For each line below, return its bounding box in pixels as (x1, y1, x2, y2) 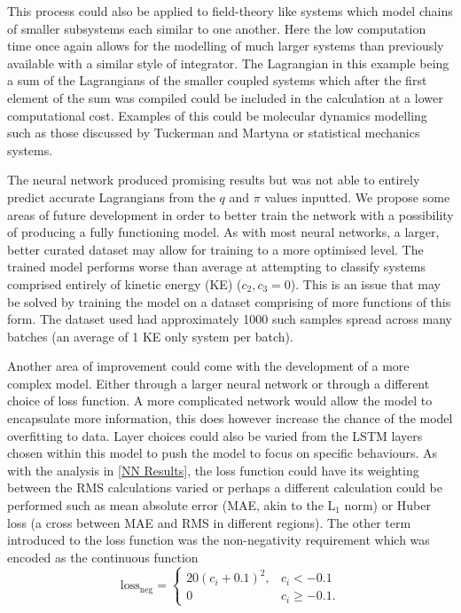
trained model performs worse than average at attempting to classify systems (7, 257, 426, 276)
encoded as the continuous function (7, 547, 199, 566)
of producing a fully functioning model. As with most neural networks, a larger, (7, 223, 440, 241)
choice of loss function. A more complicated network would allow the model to (7, 391, 433, 410)
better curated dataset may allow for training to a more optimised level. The (7, 240, 424, 258)
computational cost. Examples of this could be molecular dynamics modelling (7, 106, 427, 124)
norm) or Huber (344, 496, 431, 515)
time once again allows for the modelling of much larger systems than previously (7, 36, 444, 55)
